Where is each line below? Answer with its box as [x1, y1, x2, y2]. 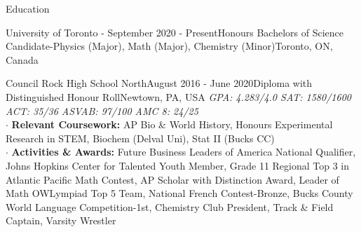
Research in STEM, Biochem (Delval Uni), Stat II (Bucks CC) [6, 130, 275, 145]
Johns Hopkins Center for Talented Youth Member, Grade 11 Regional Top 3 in [6, 158, 350, 172]
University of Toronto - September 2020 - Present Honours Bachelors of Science [6, 25, 343, 39]
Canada [6, 52, 39, 67]
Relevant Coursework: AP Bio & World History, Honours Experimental [11, 117, 333, 132]
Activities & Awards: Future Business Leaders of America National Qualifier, [11, 144, 356, 159]
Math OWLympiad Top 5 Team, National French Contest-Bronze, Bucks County [6, 186, 353, 200]
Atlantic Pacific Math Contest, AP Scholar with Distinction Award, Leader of [6, 172, 339, 186]
